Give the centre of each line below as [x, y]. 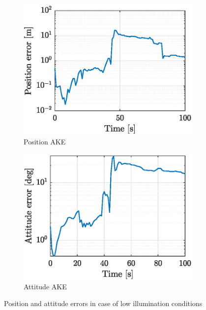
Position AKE [45, 142]
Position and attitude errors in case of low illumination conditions [103, 303]
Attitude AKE [45, 287]
